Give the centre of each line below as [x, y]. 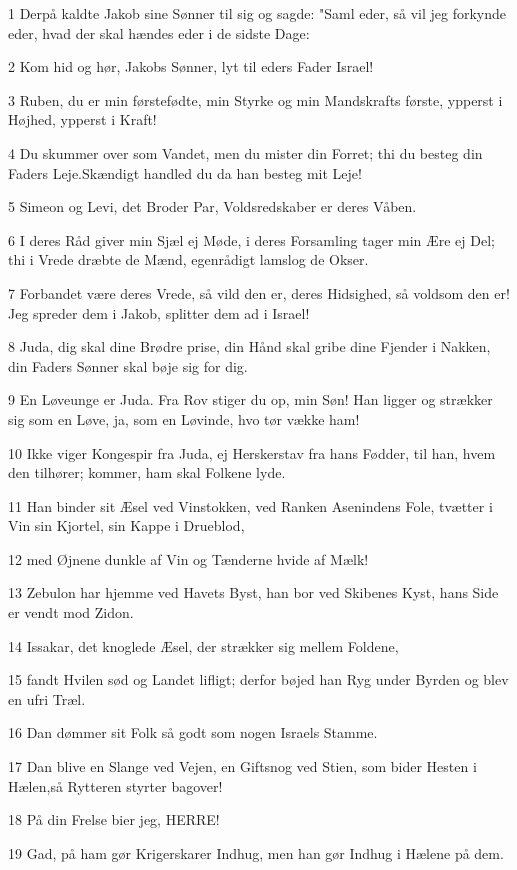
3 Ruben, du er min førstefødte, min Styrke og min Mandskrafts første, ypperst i [255, 99]
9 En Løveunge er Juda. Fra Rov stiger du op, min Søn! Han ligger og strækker [250, 399]
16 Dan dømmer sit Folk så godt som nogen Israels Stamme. [193, 732]
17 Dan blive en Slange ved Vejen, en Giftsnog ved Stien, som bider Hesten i [242, 766]
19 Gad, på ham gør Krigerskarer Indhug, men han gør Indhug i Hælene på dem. [256, 852]
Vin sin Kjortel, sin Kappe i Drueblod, [126, 525]
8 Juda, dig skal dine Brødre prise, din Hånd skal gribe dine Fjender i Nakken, [249, 346]
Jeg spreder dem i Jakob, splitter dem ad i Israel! [159, 312]
